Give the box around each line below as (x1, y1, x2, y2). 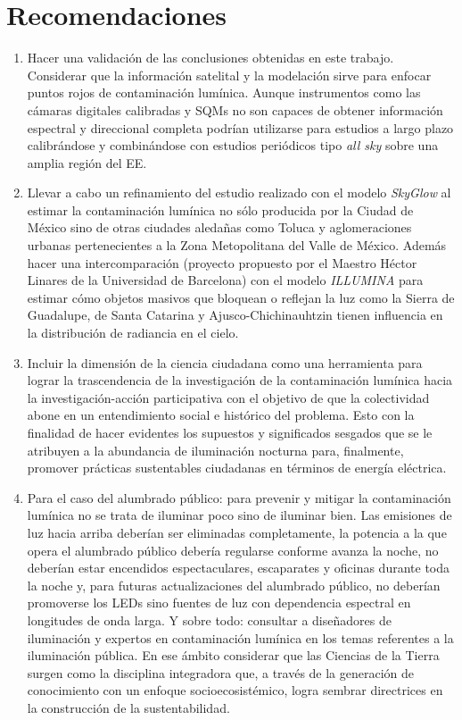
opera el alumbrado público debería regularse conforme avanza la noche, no (27, 540, 439, 559)
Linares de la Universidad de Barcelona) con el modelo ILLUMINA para (27, 271, 424, 289)
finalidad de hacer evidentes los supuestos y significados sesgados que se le (27, 423, 433, 441)
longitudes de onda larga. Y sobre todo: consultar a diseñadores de (27, 610, 392, 629)
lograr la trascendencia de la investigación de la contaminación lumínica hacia (27, 371, 453, 389)
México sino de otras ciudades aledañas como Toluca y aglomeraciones (27, 218, 412, 237)
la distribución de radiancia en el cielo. (27, 323, 239, 342)
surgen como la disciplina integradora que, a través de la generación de (27, 663, 415, 682)
